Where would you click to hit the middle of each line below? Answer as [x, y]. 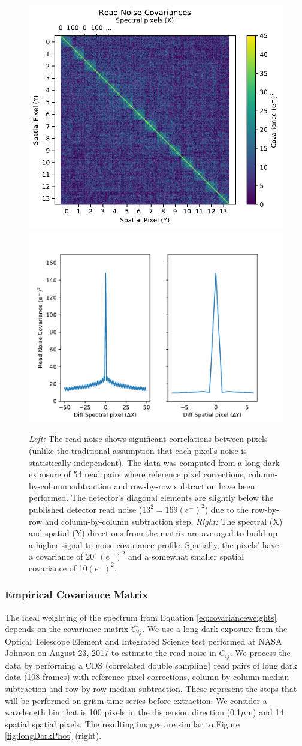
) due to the [226, 509]
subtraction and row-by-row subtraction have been [162, 485]
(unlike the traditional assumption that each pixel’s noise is [138, 450]
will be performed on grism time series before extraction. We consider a [136, 700]
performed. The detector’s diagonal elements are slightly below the [151, 497]
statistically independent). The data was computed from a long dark [154, 462]
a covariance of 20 [62, 556]
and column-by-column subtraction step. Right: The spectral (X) [164, 521]
